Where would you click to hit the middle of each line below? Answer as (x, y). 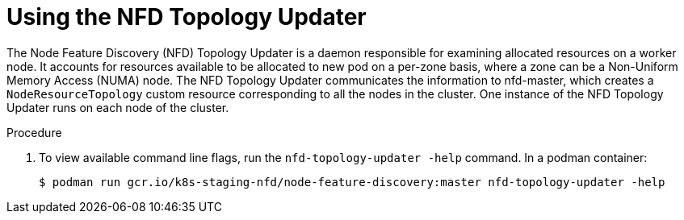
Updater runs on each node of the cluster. (118, 107)
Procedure (34, 132)
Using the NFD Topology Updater (187, 17)
